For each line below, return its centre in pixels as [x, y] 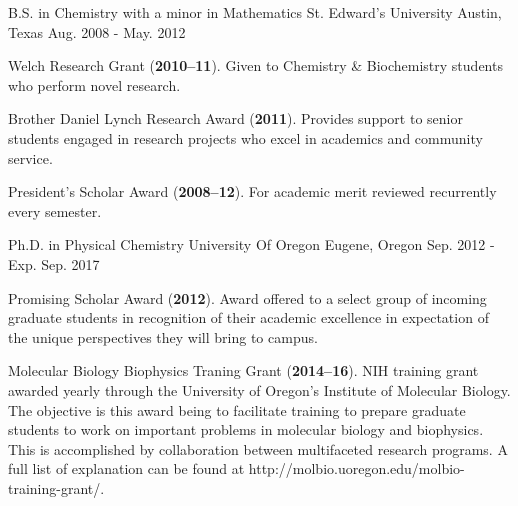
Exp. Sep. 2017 [54, 263]
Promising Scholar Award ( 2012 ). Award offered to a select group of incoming [247, 297]
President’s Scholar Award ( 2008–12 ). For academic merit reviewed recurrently [252, 191]
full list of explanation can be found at [126, 468]
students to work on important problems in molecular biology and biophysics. [246, 429]
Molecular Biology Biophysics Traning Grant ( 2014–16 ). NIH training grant [243, 370]
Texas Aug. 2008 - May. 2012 [97, 31]
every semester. [55, 210]
